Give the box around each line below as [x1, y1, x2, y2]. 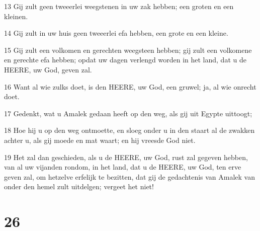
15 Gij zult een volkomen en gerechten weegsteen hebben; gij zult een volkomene [4, 44, 252, 55]
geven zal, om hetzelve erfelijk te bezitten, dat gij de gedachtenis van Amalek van [4, 171, 255, 182]
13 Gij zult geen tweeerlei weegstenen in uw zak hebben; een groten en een [4, 1, 234, 11]
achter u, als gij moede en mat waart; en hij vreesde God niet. [4, 134, 196, 145]
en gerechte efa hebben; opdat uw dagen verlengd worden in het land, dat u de [4, 54, 246, 65]
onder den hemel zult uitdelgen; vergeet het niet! [4, 181, 154, 192]
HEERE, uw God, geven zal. [4, 64, 92, 74]
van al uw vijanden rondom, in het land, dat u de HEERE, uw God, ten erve [4, 162, 241, 172]
